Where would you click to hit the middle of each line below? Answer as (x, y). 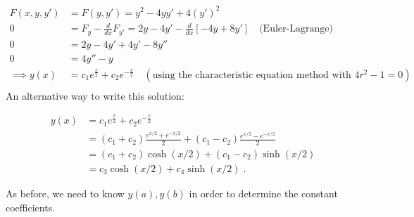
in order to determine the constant (263, 193)
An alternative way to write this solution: (95, 95)
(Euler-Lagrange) (296, 29)
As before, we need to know (65, 193)
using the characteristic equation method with (252, 75)
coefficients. (31, 207)
